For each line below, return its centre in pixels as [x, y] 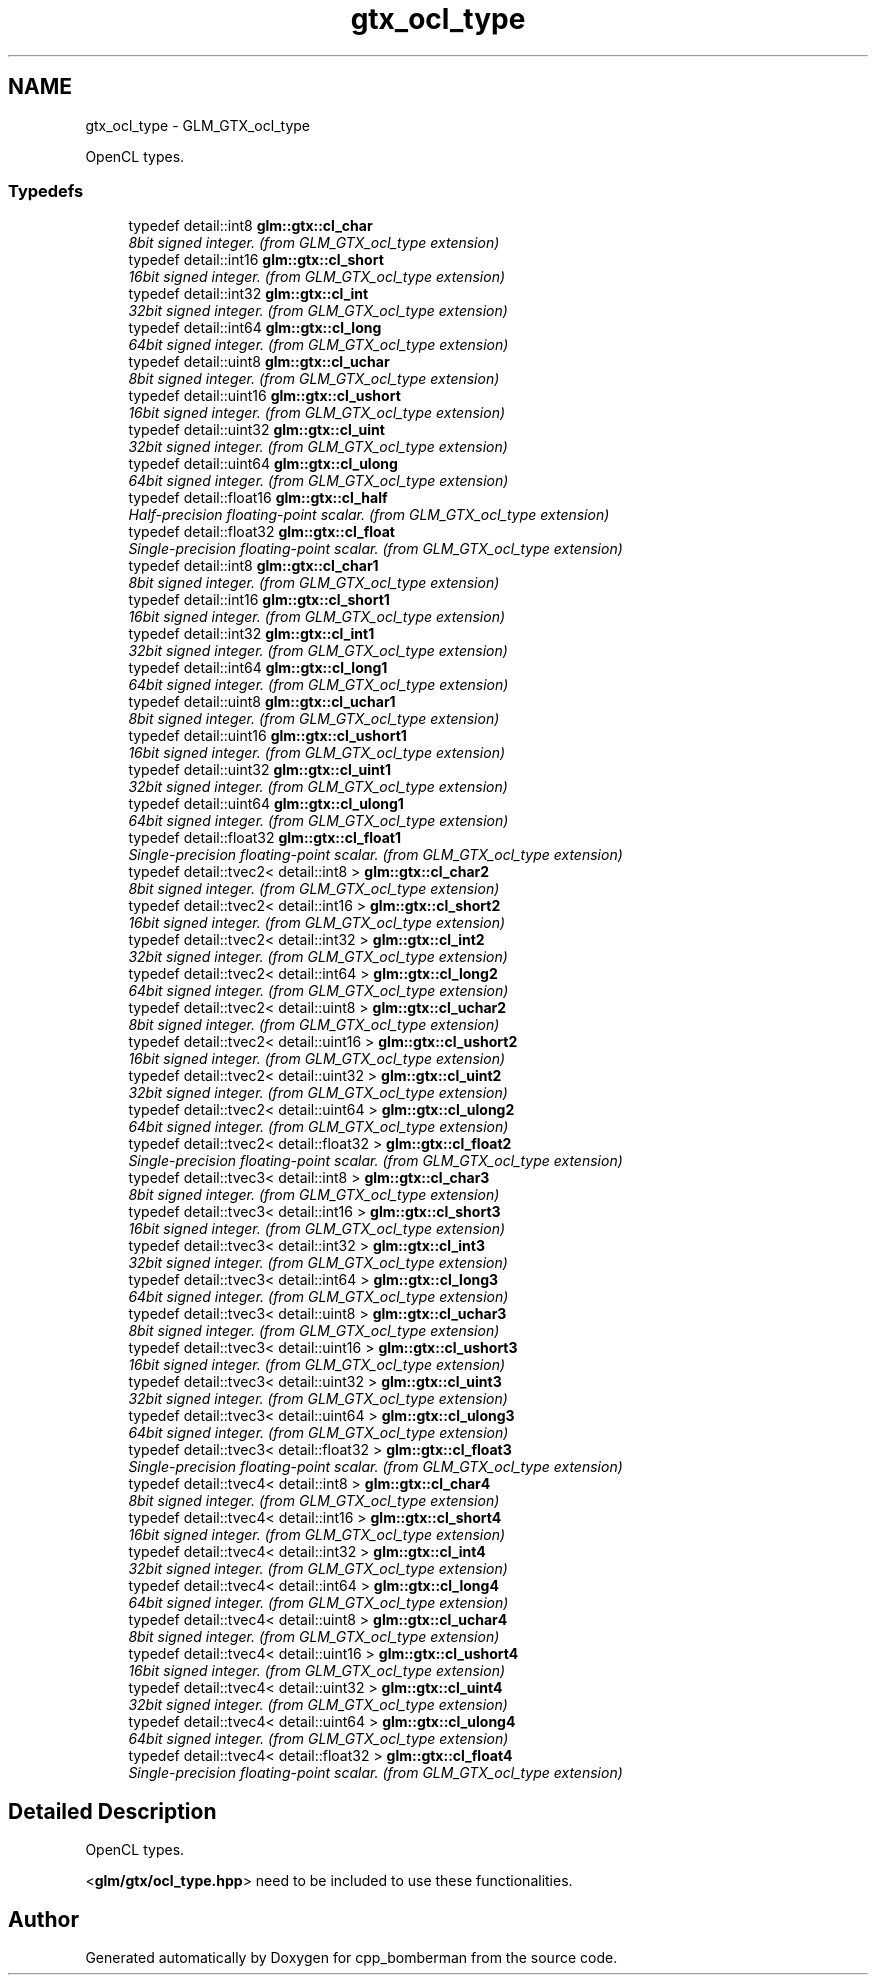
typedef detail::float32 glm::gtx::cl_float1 [265, 838]
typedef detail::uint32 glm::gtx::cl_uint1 [259, 770]
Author [43, 1919]
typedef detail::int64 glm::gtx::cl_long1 [258, 668]
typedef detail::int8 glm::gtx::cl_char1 [253, 566]
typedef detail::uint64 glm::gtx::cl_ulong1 [266, 804]
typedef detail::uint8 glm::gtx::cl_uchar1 [262, 702]
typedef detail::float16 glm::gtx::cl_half [258, 498]
